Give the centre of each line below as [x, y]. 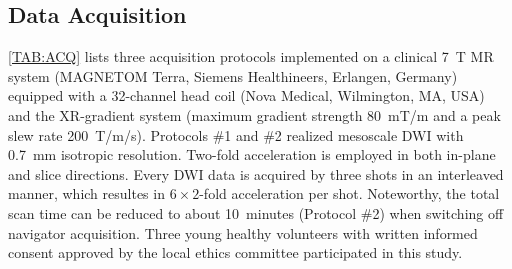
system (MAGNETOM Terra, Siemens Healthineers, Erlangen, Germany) [233, 75]
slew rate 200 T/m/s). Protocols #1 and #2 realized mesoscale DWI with [236, 134]
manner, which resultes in [86, 193]
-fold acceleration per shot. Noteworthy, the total [349, 193]
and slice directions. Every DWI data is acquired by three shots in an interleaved [256, 173]
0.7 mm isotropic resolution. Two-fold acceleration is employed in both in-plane [252, 154]
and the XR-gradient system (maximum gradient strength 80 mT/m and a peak [254, 114]
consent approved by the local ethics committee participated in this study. [235, 252]
